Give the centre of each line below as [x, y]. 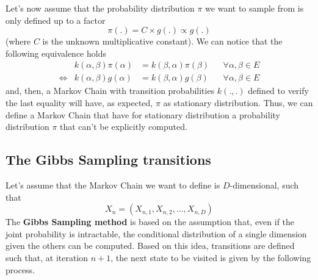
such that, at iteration [47, 257]
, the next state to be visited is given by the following [211, 257]
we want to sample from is [255, 8]
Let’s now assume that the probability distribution [100, 8]
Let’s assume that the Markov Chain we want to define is [113, 185]
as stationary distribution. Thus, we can [238, 103]
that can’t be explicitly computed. [124, 127]
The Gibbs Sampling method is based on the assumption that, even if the [150, 222]
